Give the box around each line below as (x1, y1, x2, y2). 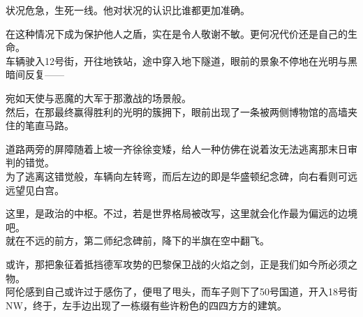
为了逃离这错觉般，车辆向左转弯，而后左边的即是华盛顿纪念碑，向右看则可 (6, 168, 348, 183)
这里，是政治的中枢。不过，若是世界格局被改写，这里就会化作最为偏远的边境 (6, 206, 357, 221)
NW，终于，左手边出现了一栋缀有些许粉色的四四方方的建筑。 (6, 297, 287, 312)
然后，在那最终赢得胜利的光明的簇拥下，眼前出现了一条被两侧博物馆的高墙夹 (6, 104, 357, 119)
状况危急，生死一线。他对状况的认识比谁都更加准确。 (6, 3, 250, 17)
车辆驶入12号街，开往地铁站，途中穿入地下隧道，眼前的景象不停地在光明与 (6, 53, 348, 68)
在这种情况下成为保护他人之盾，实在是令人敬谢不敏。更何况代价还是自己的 (6, 26, 348, 40)
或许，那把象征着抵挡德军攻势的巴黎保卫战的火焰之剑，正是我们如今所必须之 (6, 256, 357, 271)
